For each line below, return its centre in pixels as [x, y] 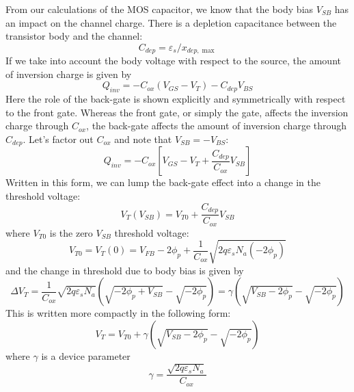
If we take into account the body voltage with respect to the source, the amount [173, 61]
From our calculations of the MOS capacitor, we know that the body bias [160, 9]
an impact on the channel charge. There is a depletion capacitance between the [171, 22]
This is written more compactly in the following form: [118, 313]
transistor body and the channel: [74, 36]
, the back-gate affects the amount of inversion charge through [217, 126]
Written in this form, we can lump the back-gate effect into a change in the [163, 182]
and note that [143, 139]
